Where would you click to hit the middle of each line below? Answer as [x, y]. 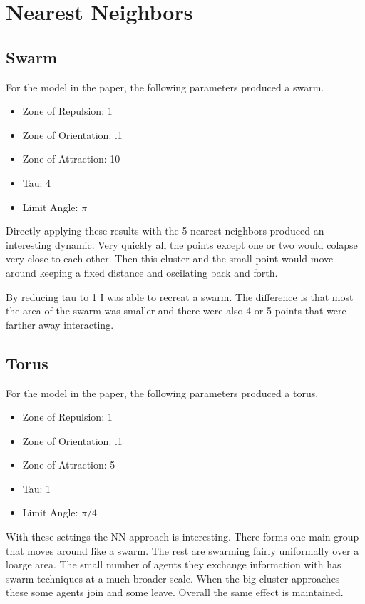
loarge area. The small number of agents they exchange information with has [174, 564]
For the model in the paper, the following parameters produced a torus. [162, 393]
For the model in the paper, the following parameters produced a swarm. [165, 87]
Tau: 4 [37, 182]
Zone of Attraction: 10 [71, 159]
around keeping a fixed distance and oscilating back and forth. [142, 272]
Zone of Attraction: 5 [69, 465]
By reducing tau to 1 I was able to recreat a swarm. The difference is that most [180, 296]
